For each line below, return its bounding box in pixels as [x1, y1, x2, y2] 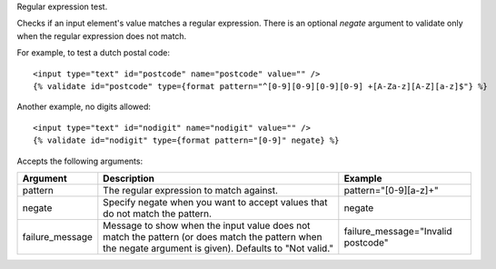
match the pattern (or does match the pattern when [103, 230, 322, 243]
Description [103, 172, 154, 184]
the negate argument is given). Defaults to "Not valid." [103, 242, 334, 254]
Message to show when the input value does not [103, 219, 311, 232]
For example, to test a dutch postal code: [16, 47, 170, 58]
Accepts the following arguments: [16, 155, 144, 166]
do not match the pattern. [103, 207, 213, 220]
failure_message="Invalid [343, 224, 453, 237]
